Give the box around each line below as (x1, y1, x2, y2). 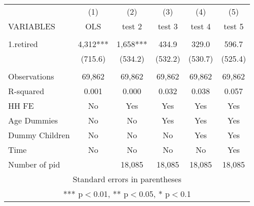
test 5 (224, 20, 244, 32)
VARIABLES (8, 20, 55, 32)
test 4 (191, 20, 211, 32)
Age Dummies (8, 114, 58, 126)
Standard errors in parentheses (72, 173, 182, 185)
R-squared (8, 85, 45, 97)
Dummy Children (8, 129, 70, 141)
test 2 (122, 20, 142, 32)
